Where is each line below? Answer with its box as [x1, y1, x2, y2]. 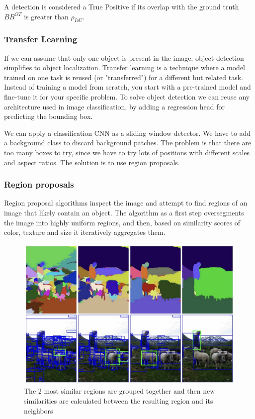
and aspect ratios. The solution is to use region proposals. [4, 157, 180, 167]
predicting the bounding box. [4, 111, 93, 121]
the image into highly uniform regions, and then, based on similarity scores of [4, 217, 241, 227]
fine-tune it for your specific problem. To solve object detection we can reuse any [4, 91, 250, 102]
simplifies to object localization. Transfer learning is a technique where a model [4, 62, 246, 73]
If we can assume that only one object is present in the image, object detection [4, 52, 244, 63]
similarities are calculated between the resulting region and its [24, 396, 213, 406]
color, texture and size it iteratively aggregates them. [4, 227, 166, 237]
